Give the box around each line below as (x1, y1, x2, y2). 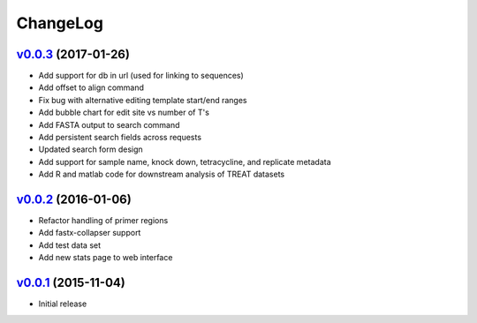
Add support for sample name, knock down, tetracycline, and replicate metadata (38, 156, 331, 167)
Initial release (38, 298, 87, 309)
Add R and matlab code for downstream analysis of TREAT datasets (38, 169, 285, 180)
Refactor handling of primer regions (38, 215, 169, 226)
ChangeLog (16, 13, 103, 33)
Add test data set (38, 239, 102, 251)
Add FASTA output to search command (38, 119, 180, 130)
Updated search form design (38, 144, 143, 154)
